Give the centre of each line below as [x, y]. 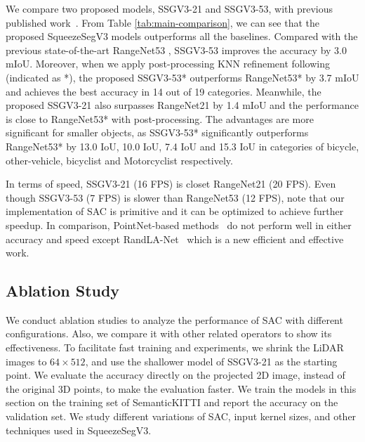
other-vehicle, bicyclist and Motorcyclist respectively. [119, 160]
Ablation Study [63, 291]
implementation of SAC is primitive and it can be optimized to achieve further [175, 211]
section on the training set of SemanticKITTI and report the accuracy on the [172, 402]
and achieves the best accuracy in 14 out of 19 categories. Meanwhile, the [164, 91]
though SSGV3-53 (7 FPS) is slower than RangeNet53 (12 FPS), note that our [175, 197]
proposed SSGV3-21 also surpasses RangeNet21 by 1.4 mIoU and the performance [182, 105]
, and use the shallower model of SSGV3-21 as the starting [211, 361]
